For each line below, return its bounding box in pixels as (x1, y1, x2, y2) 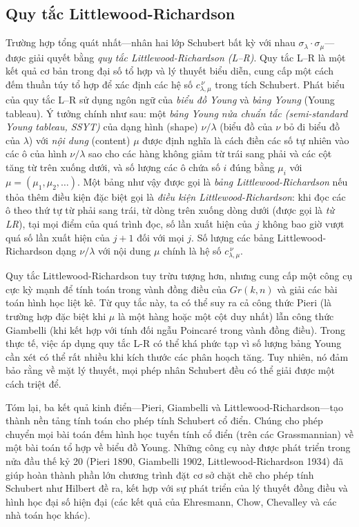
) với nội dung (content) (28, 132, 130, 147)
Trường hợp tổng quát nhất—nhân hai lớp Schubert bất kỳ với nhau (6, 35, 295, 50)
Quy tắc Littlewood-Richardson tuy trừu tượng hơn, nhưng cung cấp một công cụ (6, 268, 353, 283)
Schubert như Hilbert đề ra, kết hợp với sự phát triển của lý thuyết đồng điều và (6, 481, 348, 495)
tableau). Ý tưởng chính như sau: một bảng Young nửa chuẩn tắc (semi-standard (6, 106, 348, 120)
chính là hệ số (163, 243, 222, 258)
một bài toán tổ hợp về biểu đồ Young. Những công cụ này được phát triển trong (6, 440, 351, 455)
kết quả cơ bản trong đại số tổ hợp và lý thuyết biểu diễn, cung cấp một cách (6, 63, 333, 78)
